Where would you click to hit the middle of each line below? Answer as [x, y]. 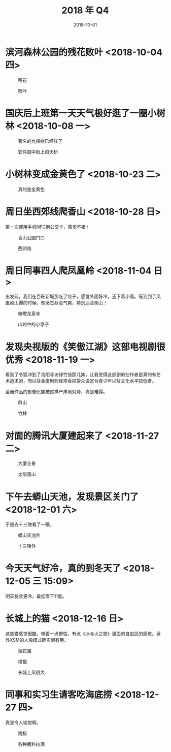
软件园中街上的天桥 [38, 152]
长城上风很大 [31, 672]
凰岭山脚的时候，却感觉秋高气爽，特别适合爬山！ [56, 303]
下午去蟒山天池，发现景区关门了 [72, 497]
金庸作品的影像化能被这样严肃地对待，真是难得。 [56, 392]
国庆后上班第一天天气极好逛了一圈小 [81, 113]
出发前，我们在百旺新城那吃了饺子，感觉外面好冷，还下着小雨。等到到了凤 [83, 296]
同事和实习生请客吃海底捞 [59, 695]
